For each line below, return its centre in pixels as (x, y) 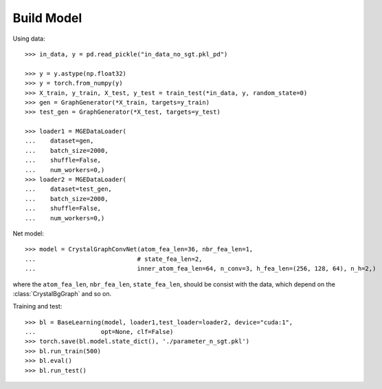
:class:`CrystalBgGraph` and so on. (62, 293)
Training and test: (37, 306)
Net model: (29, 233)
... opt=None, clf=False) (99, 332)
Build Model (47, 18)
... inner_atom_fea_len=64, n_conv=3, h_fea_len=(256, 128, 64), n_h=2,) (201, 269)
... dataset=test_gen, (69, 189)
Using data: (29, 39)
